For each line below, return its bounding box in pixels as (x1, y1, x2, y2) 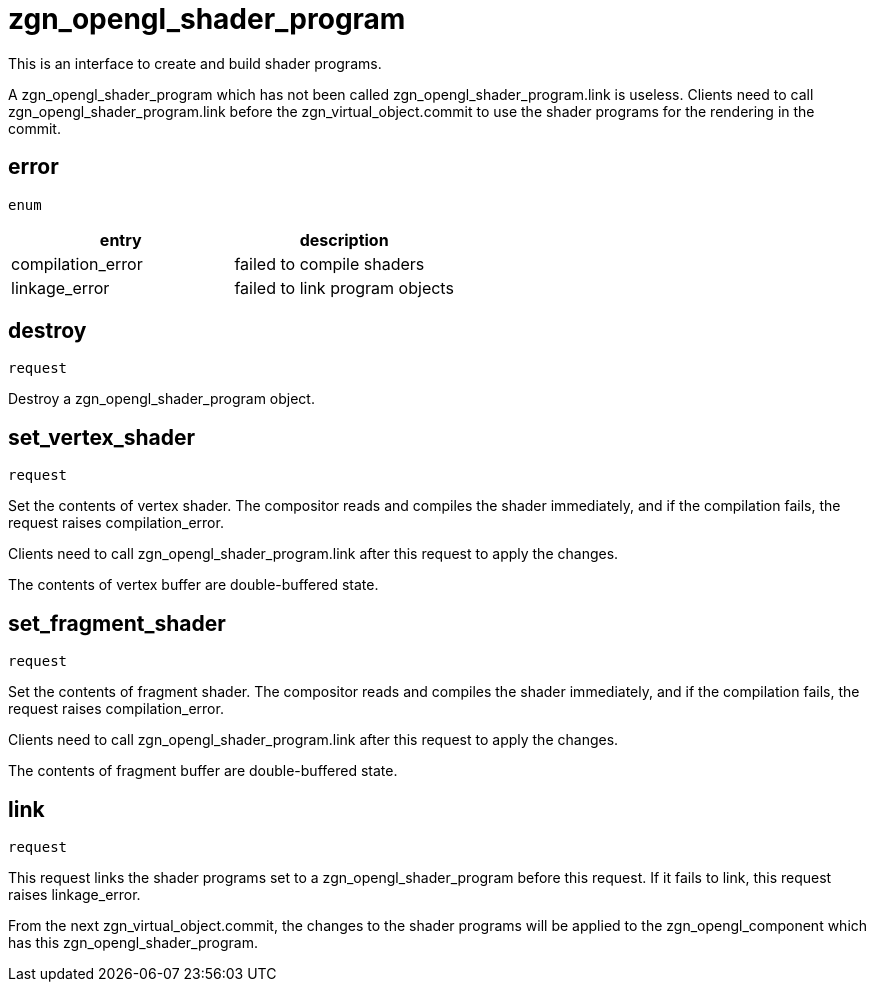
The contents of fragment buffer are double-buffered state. (8, 762, 398, 780)
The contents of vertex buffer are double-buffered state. (8, 576, 379, 594)
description (299, 229, 389, 250)
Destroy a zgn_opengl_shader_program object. (8, 390, 315, 408)
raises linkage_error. (8, 885, 141, 903)
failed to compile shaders (234, 253, 425, 274)
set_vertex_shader (8, 424, 196, 450)
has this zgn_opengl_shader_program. (8, 933, 258, 951)
